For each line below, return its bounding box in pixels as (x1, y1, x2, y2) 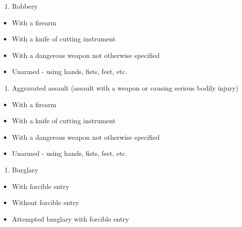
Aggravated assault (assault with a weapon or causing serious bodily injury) (12, 82, 239, 93)
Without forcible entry (12, 197, 79, 208)
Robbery (12, 1, 38, 11)
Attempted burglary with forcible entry (12, 213, 129, 224)
